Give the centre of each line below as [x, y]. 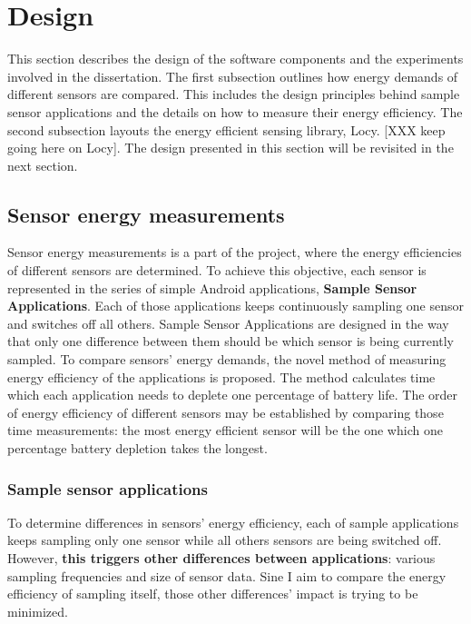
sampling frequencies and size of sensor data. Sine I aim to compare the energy [227, 575]
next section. [43, 165]
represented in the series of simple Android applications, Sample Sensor [212, 287]
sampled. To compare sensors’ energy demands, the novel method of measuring [227, 359]
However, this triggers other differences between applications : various [221, 558]
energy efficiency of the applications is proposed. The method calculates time [221, 376]
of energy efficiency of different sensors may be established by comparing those [226, 412]
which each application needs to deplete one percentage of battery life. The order [233, 395]
